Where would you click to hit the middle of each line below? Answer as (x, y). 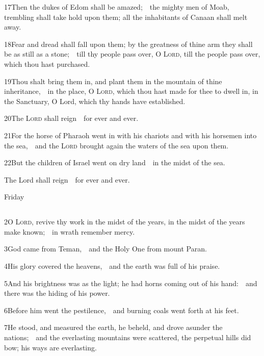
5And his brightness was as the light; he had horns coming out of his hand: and (131, 283)
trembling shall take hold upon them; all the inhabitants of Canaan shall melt (126, 17)
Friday (14, 197)
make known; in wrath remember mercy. (70, 231)
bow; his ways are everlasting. (50, 347)
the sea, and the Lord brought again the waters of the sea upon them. (116, 145)
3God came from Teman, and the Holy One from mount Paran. (105, 249)
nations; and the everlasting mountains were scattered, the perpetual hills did (128, 337)
